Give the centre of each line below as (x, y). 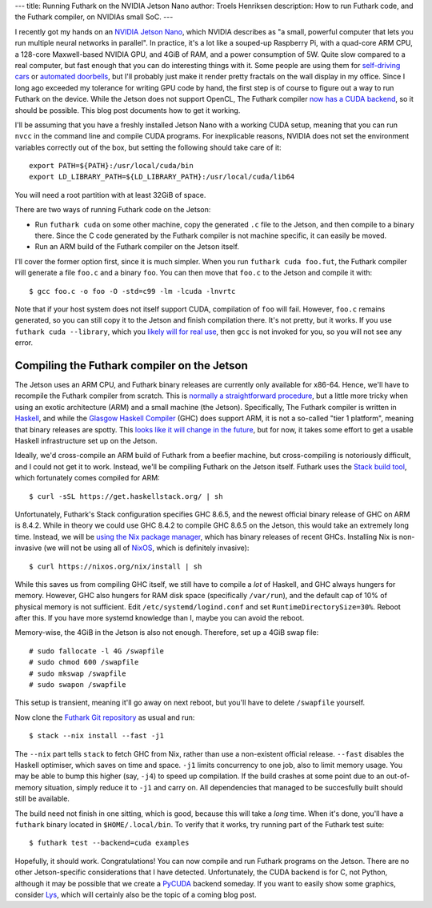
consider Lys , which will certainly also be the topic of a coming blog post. (136, 894)
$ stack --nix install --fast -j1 (96, 736)
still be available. (42, 799)
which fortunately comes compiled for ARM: (87, 478)
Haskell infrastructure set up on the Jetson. (86, 441)
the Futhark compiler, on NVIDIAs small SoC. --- (94, 17)
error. (24, 343)
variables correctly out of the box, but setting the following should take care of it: (148, 147)
